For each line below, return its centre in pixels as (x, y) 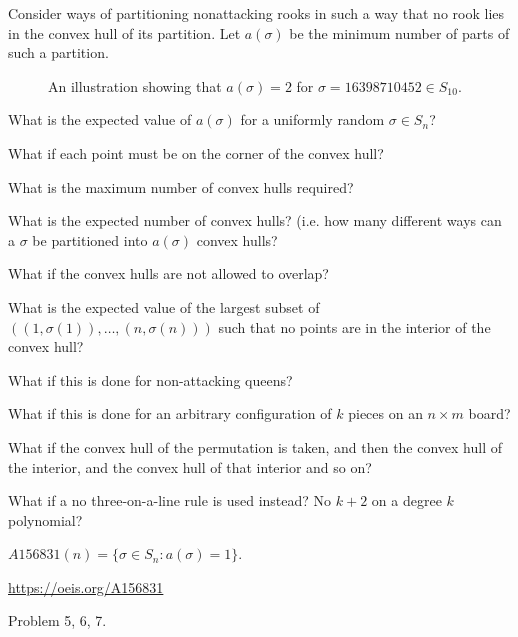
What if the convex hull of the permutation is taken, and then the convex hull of (255, 446)
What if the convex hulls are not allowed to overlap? (168, 273)
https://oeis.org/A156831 (86, 586)
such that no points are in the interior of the (354, 326)
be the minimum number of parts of (399, 32)
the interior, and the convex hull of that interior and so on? (190, 466)
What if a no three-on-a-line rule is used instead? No (170, 500)
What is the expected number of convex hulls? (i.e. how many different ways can (255, 220)
